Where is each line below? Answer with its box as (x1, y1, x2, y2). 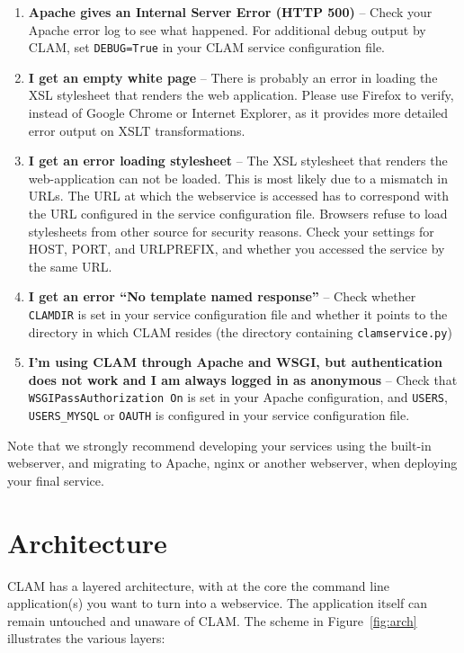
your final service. (7, 470, 104, 489)
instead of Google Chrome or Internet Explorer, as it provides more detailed (28, 103, 449, 122)
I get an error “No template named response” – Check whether (28, 287, 416, 306)
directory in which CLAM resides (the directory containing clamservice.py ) (28, 322, 452, 341)
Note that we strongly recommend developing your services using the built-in (7, 435, 432, 454)
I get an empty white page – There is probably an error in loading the (28, 67, 438, 86)
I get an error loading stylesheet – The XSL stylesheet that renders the (28, 151, 448, 170)
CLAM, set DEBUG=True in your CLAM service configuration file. (28, 38, 385, 57)
